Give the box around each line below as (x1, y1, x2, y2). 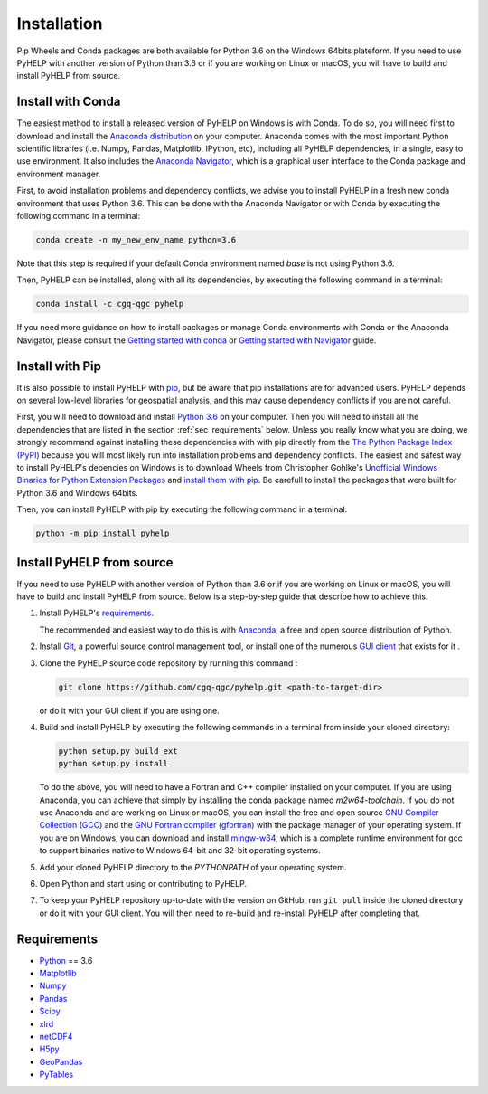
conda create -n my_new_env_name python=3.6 (35, 234, 237, 244)
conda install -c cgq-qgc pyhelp (35, 299, 184, 309)
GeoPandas (39, 1056, 83, 1067)
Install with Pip (16, 358, 101, 374)
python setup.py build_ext (58, 746, 178, 756)
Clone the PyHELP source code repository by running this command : (39, 657, 298, 669)
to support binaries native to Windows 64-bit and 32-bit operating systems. (39, 845, 321, 856)
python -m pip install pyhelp (35, 528, 170, 538)
